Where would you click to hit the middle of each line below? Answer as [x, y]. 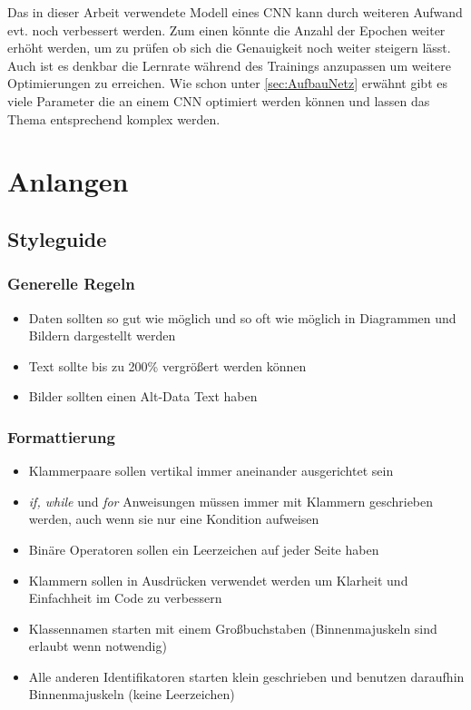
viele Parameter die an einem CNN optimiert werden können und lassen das [219, 100]
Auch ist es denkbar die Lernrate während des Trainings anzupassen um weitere [229, 65]
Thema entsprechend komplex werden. [114, 118]
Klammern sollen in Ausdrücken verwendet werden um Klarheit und [218, 580]
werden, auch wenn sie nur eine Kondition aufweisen [174, 519]
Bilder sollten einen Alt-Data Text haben [143, 396]
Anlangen [68, 181]
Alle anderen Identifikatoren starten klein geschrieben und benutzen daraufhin [246, 676]
